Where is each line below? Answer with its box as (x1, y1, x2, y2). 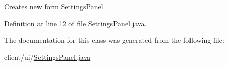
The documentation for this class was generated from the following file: (4, 35, 224, 45)
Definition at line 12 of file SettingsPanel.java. (4, 18, 147, 28)
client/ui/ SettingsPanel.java (4, 51, 91, 62)
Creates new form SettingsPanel (4, 1, 103, 11)
